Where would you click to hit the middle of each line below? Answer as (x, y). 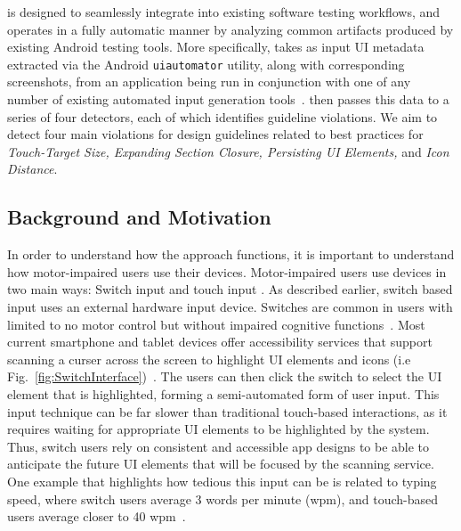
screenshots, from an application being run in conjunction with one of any (209, 82)
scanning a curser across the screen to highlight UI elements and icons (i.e (209, 359)
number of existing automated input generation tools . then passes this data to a (228, 99)
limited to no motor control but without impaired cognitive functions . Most (216, 324)
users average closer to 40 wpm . (97, 516)
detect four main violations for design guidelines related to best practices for (215, 134)
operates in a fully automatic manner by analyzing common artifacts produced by (230, 29)
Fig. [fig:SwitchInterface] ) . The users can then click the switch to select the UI (225, 376)
